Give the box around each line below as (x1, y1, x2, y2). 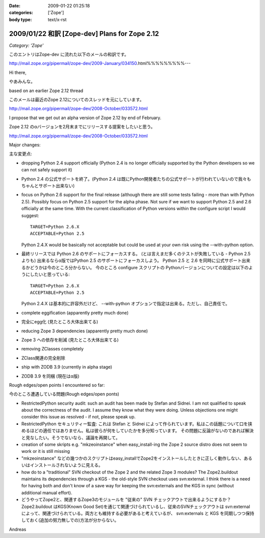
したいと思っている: (29, 271, 70, 278)
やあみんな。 (9, 79, 35, 85)
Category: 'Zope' (9, 42, 44, 48)
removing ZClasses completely (21, 346, 84, 352)
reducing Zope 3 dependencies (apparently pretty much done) (21, 328, 148, 334)
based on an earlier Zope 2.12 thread (9, 88, 83, 94)
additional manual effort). (21, 490, 73, 496)
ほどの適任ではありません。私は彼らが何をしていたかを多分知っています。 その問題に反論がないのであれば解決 (29, 428, 254, 434)
